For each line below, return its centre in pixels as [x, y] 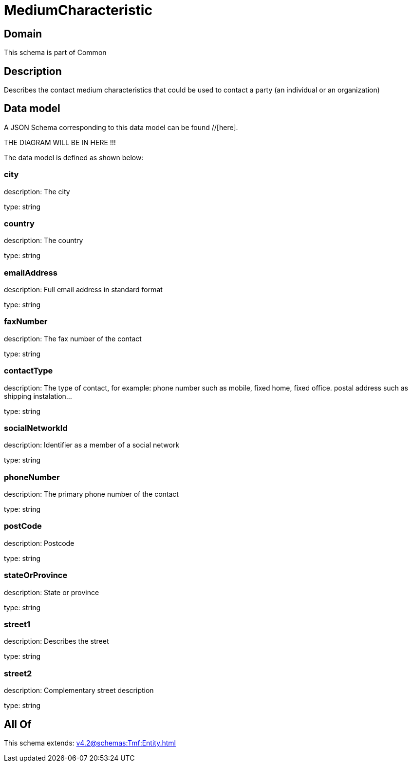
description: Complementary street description [79, 691]
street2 [18, 673]
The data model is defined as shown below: [74, 157]
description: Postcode [39, 543]
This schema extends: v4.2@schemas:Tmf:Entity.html [90, 743]
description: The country [44, 241]
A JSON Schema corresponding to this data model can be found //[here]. [121, 127]
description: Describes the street [56, 641]
